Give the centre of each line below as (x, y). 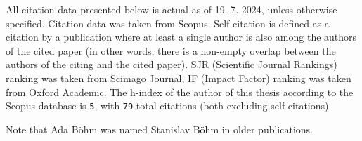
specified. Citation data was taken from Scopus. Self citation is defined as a (168, 23)
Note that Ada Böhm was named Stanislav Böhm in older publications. (159, 129)
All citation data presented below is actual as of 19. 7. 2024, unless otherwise (172, 9)
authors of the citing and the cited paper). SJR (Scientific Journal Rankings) (172, 64)
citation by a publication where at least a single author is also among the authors (181, 37)
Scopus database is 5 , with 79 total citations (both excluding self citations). (169, 106)
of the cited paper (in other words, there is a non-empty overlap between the (171, 50)
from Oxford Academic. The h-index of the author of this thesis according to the (180, 92)
